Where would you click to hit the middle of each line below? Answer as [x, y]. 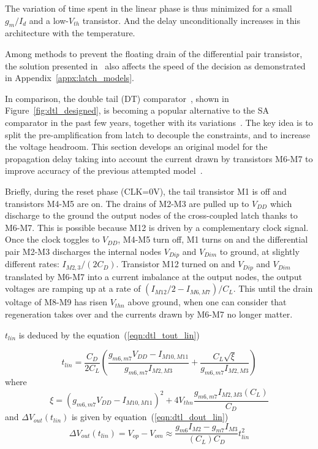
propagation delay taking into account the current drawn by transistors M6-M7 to [159, 158]
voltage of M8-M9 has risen [56, 302]
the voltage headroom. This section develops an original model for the [136, 146]
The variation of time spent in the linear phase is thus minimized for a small [149, 8]
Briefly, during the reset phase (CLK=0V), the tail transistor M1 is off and [146, 191]
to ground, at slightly [259, 251]
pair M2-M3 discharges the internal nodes [83, 251]
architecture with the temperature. [70, 33]
